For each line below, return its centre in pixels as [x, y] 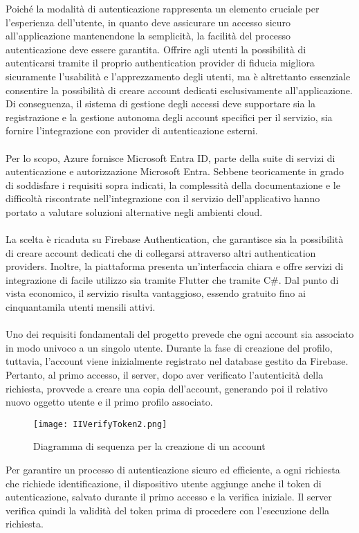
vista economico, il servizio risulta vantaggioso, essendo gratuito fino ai [156, 293]
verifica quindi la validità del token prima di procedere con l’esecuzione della [168, 510]
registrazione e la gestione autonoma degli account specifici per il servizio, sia [169, 117]
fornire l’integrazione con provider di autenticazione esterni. [132, 130]
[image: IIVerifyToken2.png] [100, 424]
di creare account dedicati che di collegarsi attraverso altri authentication [161, 252]
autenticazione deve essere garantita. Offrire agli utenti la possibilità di [156, 49]
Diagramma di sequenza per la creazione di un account [149, 446]
